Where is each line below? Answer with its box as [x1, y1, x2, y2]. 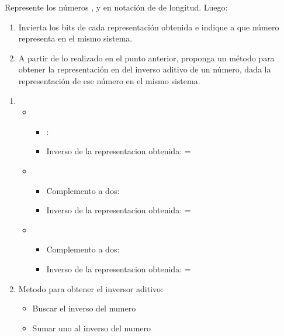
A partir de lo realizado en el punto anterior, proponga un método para [18, 51, 275, 64]
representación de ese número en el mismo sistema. [18, 74, 200, 86]
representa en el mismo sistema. [18, 32, 133, 44]
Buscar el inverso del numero [32, 302, 136, 314]
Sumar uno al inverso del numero [32, 321, 151, 334]
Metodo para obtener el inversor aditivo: [18, 282, 163, 295]
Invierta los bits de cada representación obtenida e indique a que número [18, 20, 279, 33]
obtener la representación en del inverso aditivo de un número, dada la [18, 63, 271, 75]
